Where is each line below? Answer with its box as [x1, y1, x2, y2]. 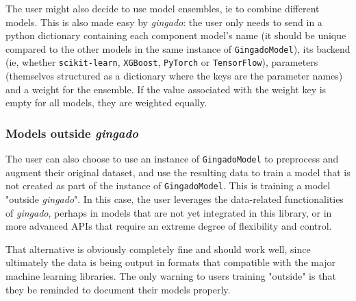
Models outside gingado [5, 124, 138, 141]
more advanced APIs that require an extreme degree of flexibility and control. [5, 219, 332, 233]
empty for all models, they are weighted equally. [5, 95, 207, 110]
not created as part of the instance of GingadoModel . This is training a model [5, 178, 331, 193]
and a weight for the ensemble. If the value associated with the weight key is [5, 82, 327, 96]
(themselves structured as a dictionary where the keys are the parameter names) [5, 69, 343, 83]
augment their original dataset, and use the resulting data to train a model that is [5, 165, 351, 179]
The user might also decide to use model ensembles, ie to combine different [5, 1, 320, 15]
